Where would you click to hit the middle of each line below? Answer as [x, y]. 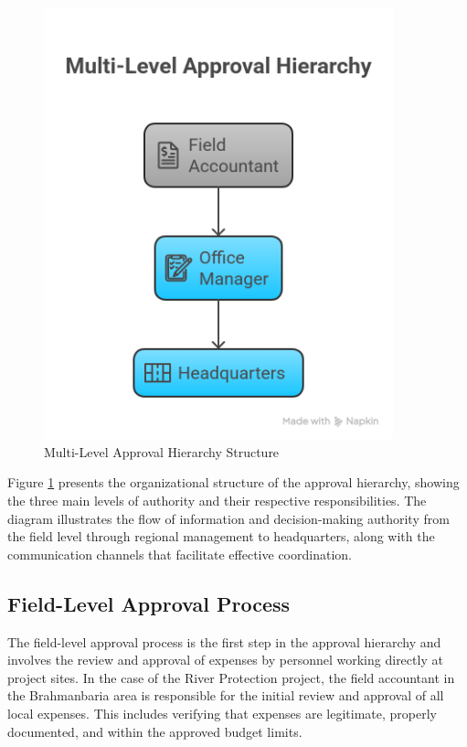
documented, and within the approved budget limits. [155, 731]
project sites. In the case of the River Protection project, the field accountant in [231, 677]
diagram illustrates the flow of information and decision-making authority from [228, 518]
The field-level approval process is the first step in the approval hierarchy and [224, 641]
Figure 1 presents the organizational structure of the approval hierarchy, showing [233, 482]
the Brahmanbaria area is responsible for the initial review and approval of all [226, 695]
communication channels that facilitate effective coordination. [180, 554]
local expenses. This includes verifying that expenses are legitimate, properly [223, 713]
